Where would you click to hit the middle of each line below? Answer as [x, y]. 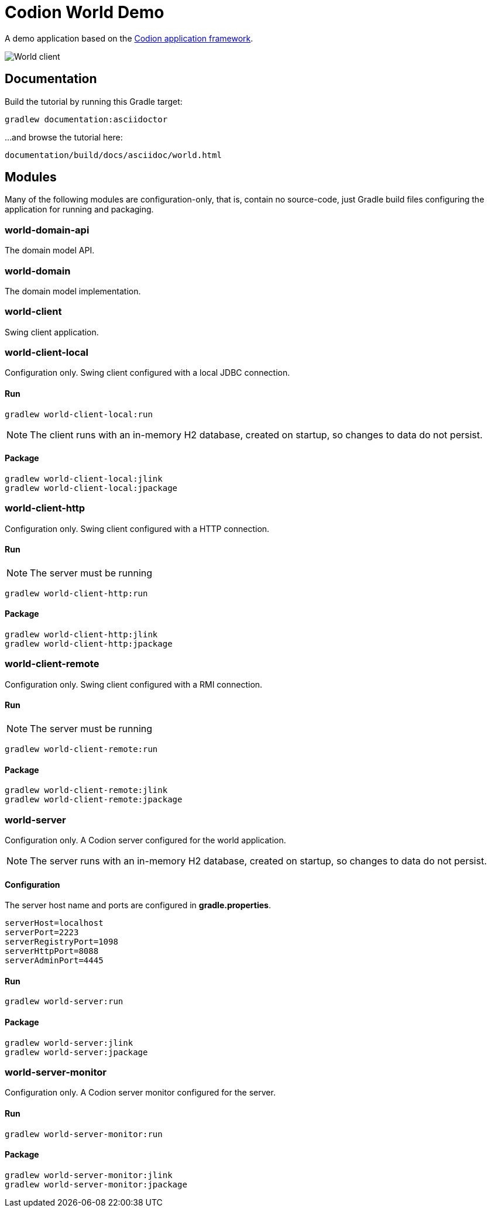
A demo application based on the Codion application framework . [129, 38]
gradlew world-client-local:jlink [84, 478]
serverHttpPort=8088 [52, 951]
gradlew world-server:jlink [69, 1043]
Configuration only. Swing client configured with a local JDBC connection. [147, 373]
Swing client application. [52, 332]
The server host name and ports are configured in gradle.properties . [138, 905]
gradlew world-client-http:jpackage [89, 644]
